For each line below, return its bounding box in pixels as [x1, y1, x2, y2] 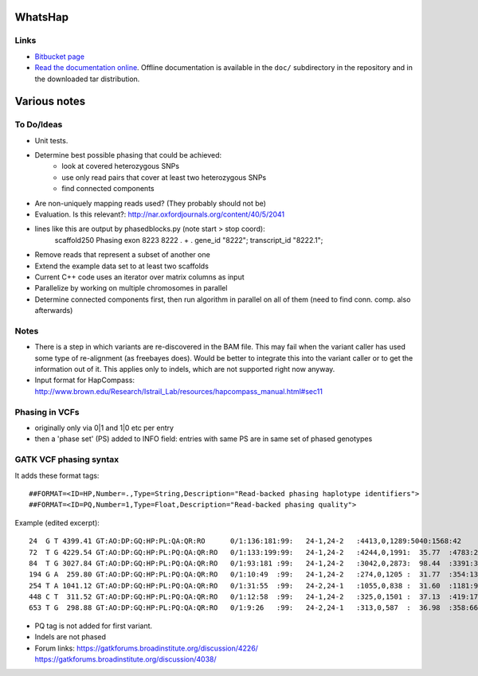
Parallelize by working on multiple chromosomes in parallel [34, 283, 228, 293]
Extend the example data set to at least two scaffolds [34, 261, 209, 271]
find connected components [61, 184, 155, 193]
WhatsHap [14, 10, 69, 24]
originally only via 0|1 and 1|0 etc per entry [34, 423, 174, 433]
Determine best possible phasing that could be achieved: [34, 150, 222, 160]
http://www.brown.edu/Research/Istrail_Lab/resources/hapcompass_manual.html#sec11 [34, 386, 323, 396]
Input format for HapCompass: [34, 375, 135, 385]
